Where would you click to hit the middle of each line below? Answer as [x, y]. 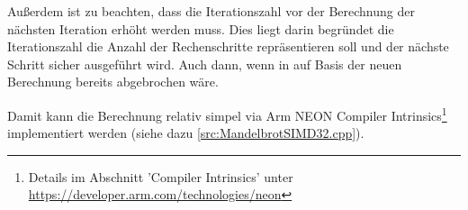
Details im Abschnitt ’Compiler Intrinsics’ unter [161, 176]
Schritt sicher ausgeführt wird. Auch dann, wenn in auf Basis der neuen [205, 64]
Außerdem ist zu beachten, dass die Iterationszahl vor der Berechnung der [211, 11]
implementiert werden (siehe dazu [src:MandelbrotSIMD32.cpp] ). [186, 133]
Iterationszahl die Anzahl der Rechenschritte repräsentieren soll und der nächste [228, 46]
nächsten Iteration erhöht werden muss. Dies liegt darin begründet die [201, 28]
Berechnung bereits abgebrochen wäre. [113, 82]
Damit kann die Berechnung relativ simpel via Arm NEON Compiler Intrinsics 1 [227, 114]
